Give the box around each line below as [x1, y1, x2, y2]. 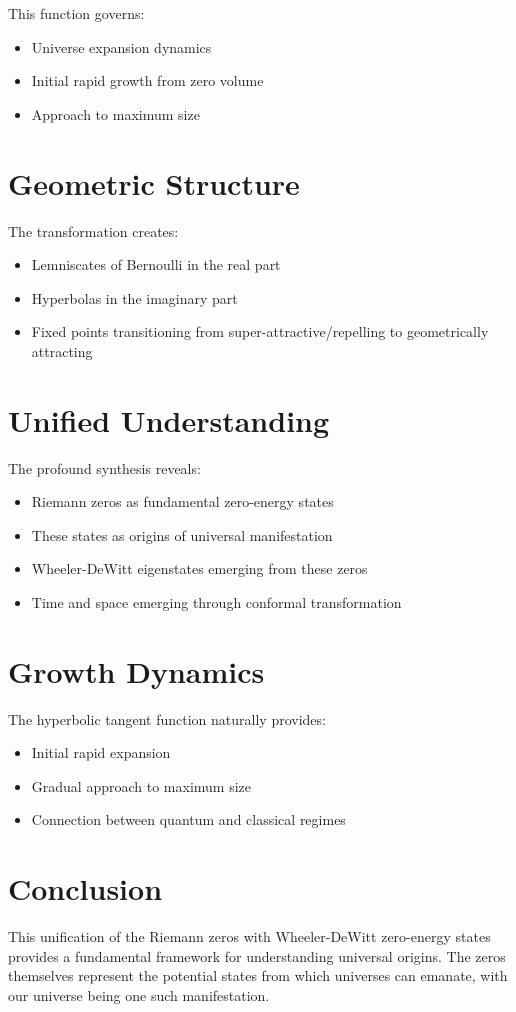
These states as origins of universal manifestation [31, 524, 333, 545]
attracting [31, 340, 93, 361]
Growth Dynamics [8, 650, 265, 691]
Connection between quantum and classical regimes [31, 809, 346, 830]
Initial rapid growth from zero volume [31, 70, 264, 91]
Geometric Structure [8, 162, 300, 203]
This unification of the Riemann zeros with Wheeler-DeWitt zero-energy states [8, 926, 491, 947]
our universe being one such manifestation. [8, 984, 270, 1005]
